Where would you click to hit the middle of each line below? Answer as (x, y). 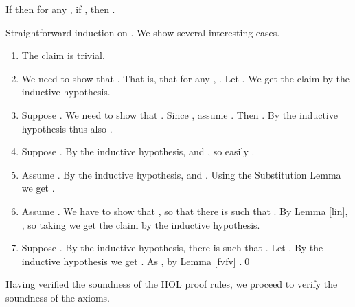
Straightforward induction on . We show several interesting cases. (143, 32)
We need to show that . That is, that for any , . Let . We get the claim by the (185, 78)
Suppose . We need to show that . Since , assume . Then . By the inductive (180, 114)
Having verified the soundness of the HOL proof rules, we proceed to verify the (172, 284)
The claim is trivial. (63, 55)
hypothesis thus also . (67, 128)
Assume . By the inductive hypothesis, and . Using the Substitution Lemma (181, 174)
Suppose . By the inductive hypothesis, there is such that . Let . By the (172, 248)
